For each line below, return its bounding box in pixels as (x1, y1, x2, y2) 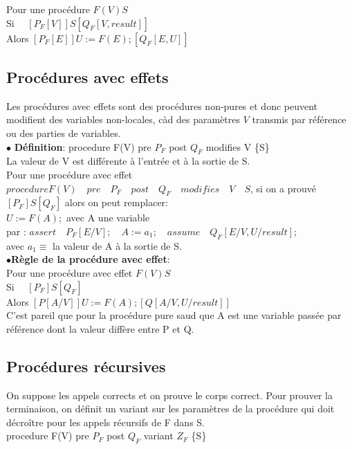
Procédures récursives (6, 355, 166, 376)
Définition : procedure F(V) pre (14, 139, 151, 154)
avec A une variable (66, 210, 150, 225)
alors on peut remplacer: (64, 195, 168, 210)
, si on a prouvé (250, 181, 317, 195)
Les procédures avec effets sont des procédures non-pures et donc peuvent (6, 98, 318, 113)
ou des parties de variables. (6, 125, 121, 140)
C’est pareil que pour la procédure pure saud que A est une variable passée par (6, 308, 342, 322)
